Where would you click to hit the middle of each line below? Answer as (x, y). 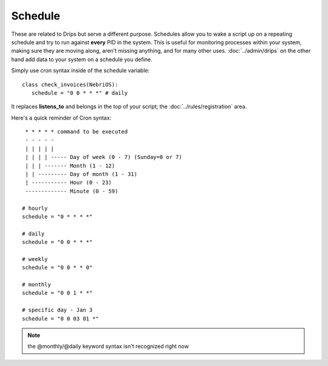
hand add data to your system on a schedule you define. (82, 59)
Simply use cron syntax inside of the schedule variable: (80, 70)
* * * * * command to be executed (77, 132)
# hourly (35, 208)
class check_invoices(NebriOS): (70, 84)
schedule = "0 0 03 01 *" (61, 318)
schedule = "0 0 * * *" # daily (80, 93)
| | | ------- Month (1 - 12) (70, 166)
